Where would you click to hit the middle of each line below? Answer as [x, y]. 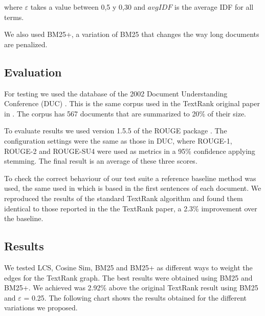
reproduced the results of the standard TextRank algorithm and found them [124, 198]
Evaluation [33, 72]
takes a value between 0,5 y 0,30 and [88, 7]
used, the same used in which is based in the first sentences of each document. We [133, 188]
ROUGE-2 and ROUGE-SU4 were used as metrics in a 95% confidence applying [130, 151]
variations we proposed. [41, 308]
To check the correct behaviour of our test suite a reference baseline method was [130, 178]
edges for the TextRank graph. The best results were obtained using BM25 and [128, 277]
